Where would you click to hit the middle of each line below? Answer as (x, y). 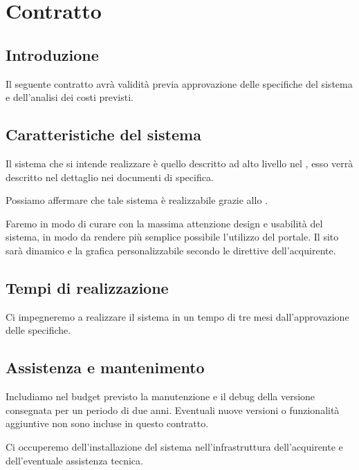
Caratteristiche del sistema (103, 134)
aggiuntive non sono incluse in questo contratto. (107, 423)
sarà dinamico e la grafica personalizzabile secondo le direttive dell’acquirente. (171, 250)
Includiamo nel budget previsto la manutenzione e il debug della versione (160, 396)
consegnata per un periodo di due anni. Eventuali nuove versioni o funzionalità (173, 410)
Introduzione (52, 54)
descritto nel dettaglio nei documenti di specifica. (110, 177)
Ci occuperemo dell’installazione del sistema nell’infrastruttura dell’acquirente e (174, 446)
